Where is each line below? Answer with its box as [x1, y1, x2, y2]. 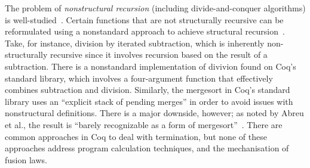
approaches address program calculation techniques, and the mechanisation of [5, 142, 289, 154]
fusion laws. [5, 153, 47, 166]
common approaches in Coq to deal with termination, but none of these [5, 130, 267, 142]
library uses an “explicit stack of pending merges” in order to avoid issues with [5, 95, 293, 107]
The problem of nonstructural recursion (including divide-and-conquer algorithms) [5, 2, 306, 14]
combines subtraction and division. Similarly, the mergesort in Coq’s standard [5, 83, 290, 96]
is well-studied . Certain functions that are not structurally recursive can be [5, 13, 284, 26]
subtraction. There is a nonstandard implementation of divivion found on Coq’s [5, 60, 296, 72]
